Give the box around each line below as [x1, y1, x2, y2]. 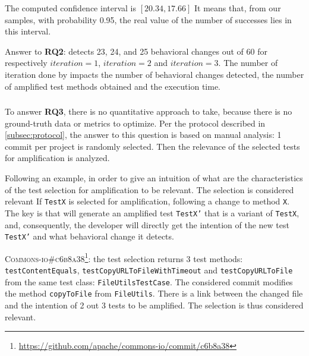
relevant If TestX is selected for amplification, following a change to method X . [5, 195, 290, 207]
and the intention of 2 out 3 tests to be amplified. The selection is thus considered [5, 299, 304, 311]
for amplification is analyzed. [5, 152, 110, 164]
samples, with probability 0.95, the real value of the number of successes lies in [5, 13, 292, 26]
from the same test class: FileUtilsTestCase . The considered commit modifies [5, 275, 293, 288]
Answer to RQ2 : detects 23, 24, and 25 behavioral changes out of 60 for [5, 45, 268, 57]
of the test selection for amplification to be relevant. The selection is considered [5, 183, 294, 196]
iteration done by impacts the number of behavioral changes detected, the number [5, 68, 304, 80]
